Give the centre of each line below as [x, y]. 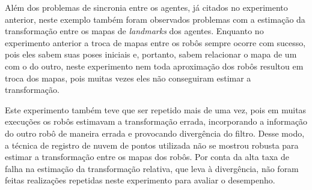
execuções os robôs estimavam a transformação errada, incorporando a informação [156, 121]
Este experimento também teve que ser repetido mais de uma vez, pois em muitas [156, 109]
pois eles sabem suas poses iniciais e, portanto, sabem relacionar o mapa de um [151, 54]
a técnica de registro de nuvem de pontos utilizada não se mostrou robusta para [152, 145]
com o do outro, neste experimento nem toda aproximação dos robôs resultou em [154, 66]
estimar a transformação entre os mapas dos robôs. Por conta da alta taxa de [147, 157]
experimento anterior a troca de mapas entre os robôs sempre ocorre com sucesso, [155, 42]
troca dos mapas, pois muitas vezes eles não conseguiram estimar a [128, 78]
